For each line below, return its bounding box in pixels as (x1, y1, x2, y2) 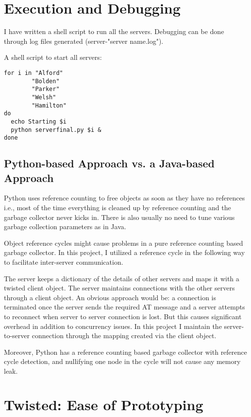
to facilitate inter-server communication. (4, 256, 123, 267)
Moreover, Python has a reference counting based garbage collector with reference (4, 346, 247, 357)
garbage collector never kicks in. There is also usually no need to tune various (4, 212, 235, 222)
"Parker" (32, 86, 60, 93)
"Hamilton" (32, 102, 67, 109)
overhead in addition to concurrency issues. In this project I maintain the (4, 321, 222, 331)
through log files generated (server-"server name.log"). (4, 36, 164, 46)
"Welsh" (32, 93, 56, 101)
